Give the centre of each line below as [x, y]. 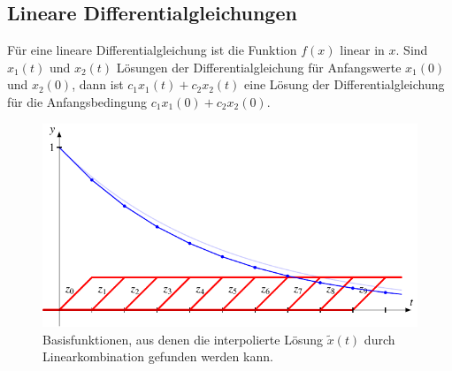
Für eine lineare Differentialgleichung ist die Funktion [152, 50]
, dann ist [98, 84]
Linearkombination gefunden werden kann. [158, 356]
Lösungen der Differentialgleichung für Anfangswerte [259, 67]
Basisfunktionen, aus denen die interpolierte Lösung [183, 339]
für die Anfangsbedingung [77, 101]
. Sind [412, 50]
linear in [362, 50]
